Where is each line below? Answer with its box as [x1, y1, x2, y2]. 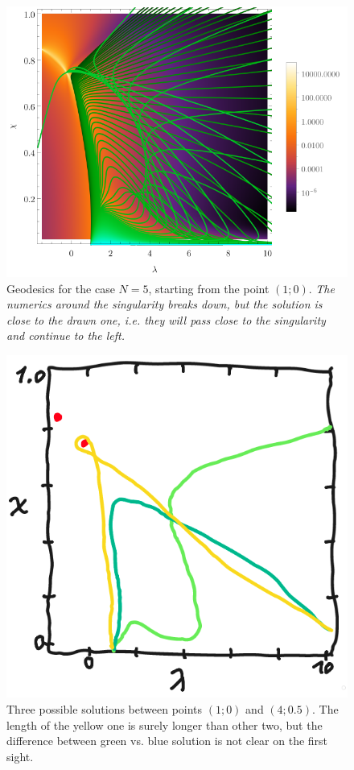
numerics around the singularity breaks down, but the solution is [6, 296, 323, 313]
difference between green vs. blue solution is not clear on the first [6, 732, 328, 749]
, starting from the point [148, 279, 270, 296]
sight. [6, 747, 34, 764]
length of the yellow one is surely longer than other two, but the [6, 716, 323, 733]
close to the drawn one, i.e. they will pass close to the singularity [6, 311, 326, 328]
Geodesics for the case [6, 279, 115, 296]
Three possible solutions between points [6, 701, 203, 718]
